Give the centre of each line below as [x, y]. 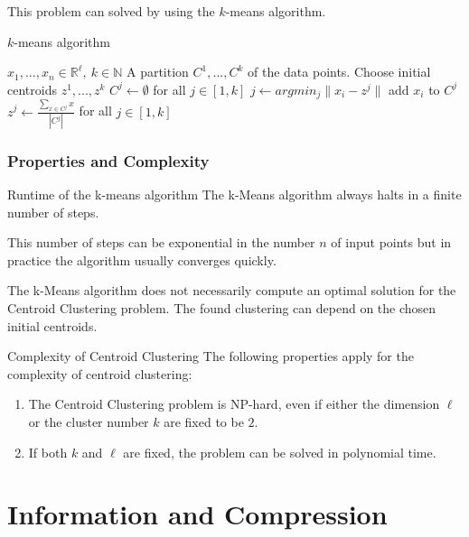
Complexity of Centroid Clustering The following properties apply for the [211, 356]
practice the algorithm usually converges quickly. [142, 259]
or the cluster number [89, 421]
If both [48, 452]
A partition [157, 72]
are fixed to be [204, 421]
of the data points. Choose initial [339, 72]
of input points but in [391, 242]
